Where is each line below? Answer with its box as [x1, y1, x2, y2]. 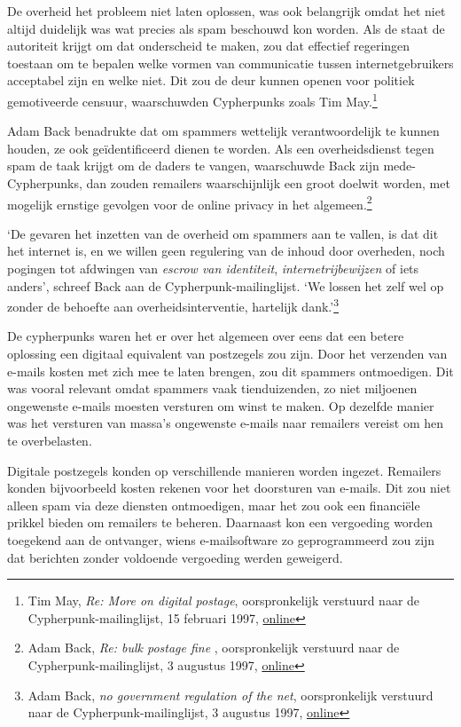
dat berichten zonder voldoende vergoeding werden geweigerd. [7, 548, 343, 566]
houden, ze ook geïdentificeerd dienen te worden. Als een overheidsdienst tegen [7, 138, 434, 157]
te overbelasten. [7, 431, 92, 450]
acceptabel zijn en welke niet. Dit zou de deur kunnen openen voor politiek [7, 71, 415, 90]
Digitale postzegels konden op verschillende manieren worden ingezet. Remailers [7, 461, 441, 479]
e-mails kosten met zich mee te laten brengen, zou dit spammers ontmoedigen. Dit [7, 361, 454, 380]
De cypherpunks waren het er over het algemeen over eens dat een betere [7, 327, 404, 345]
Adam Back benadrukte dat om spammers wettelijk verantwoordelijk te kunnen [7, 122, 440, 140]
